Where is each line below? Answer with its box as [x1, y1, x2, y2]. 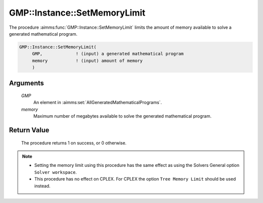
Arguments [9, 79, 44, 87]
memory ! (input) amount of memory [32, 58, 143, 63]
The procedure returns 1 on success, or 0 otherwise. [21, 140, 127, 146]
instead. [34, 183, 51, 189]
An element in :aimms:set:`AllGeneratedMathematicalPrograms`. [33, 100, 162, 105]
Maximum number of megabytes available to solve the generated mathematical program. [33, 113, 212, 119]
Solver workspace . [34, 169, 77, 175]
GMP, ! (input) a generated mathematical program [32, 51, 184, 57]
